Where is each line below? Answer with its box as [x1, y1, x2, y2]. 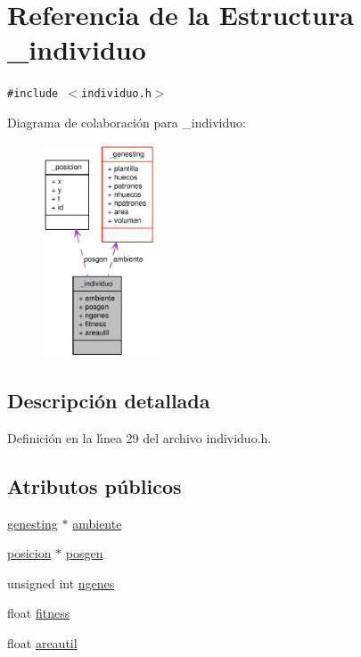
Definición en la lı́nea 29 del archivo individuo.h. [7, 428, 272, 447]
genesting [7, 513, 58, 532]
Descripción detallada [7, 387, 210, 415]
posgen [65, 544, 103, 563]
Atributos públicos [7, 472, 182, 499]
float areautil [7, 634, 78, 653]
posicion [7, 544, 52, 563]
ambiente [72, 513, 122, 532]
